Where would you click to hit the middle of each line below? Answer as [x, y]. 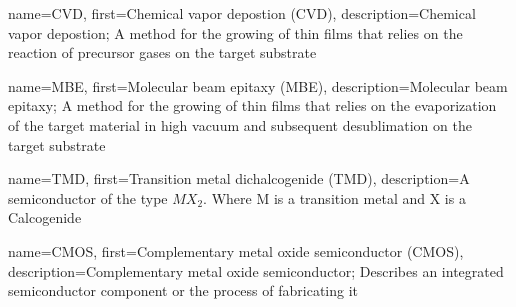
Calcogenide [45, 217]
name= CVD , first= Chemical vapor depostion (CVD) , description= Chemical [242, 13]
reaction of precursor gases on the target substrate [162, 52]
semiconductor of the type [88, 197]
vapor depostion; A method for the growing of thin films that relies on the [235, 32]
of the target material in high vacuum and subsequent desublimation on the [240, 124]
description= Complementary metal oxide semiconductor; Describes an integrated [256, 270]
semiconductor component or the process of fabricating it [183, 290]
